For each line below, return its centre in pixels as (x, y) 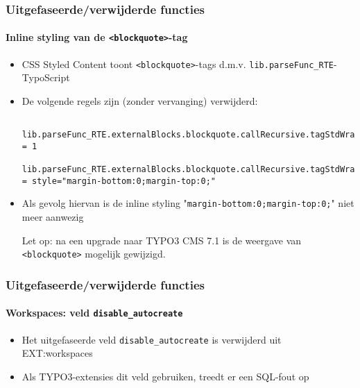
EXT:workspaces (57, 353)
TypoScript (46, 77)
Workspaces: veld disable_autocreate (94, 313)
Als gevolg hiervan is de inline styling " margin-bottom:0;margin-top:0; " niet (188, 203)
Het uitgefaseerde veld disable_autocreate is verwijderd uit (152, 339)
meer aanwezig (53, 217)
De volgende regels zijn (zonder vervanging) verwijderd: (140, 100)
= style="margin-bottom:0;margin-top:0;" (119, 181)
